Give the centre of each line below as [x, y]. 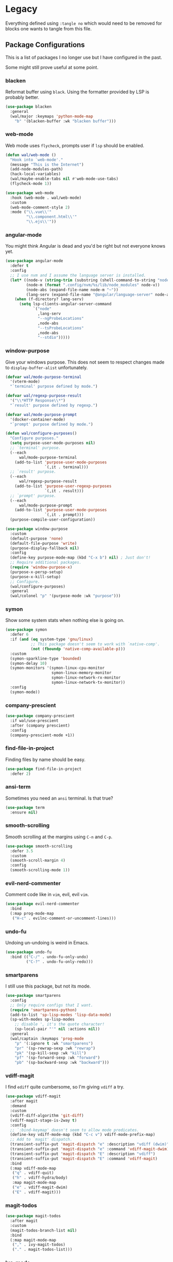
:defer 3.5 [22, 851]
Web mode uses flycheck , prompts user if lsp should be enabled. [75, 145]
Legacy [21, 9]
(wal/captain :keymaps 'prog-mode [47, 1039]
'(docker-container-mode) [38, 419]
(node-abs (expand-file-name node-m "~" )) [72, 290]
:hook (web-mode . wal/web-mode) [46, 198]
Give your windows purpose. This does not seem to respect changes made [85, 362]
